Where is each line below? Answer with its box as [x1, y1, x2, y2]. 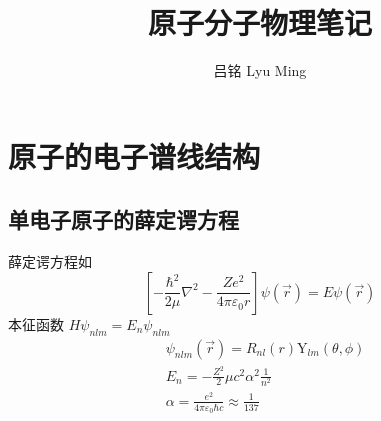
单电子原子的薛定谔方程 [8, 204, 239, 235]
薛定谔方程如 [8, 251, 92, 272]
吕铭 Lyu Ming [213, 60, 307, 81]
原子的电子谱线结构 [8, 135, 261, 176]
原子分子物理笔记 [147, 2, 372, 43]
